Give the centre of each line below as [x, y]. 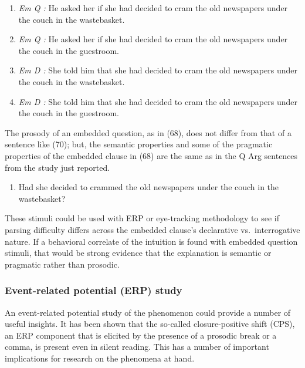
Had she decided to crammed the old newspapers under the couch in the [149, 187]
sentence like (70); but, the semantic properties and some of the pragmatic [139, 144]
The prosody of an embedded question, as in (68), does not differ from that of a [148, 132]
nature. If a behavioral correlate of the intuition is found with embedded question [151, 241]
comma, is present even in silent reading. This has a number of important [137, 347]
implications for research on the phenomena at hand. [100, 358]
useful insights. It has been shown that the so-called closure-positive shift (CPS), [150, 324]
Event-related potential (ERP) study [94, 290]
